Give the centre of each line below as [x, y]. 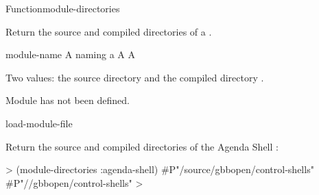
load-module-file [39, 123]
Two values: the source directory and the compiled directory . [135, 77]
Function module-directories [63, 8]
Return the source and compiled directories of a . [109, 31]
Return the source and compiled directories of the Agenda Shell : [142, 146]
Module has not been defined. [68, 100]
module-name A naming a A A [70, 54]
